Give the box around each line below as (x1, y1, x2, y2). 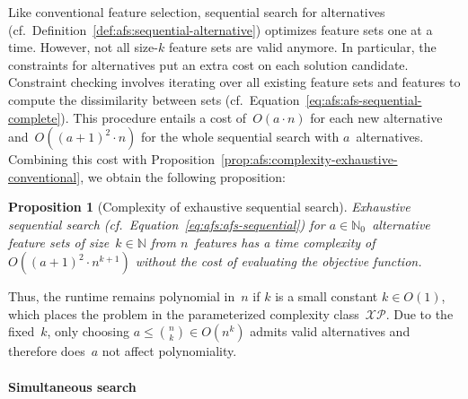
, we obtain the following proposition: (80, 167, 286, 186)
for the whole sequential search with (141, 127, 340, 146)
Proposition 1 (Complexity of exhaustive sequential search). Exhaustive (8, 197, 411, 216)
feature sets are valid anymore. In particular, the (168, 38, 437, 56)
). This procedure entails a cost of (60, 108, 247, 126)
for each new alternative (310, 108, 443, 126)
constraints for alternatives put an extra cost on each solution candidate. (8, 55, 409, 74)
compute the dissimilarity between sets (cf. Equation (8, 90, 300, 108)
